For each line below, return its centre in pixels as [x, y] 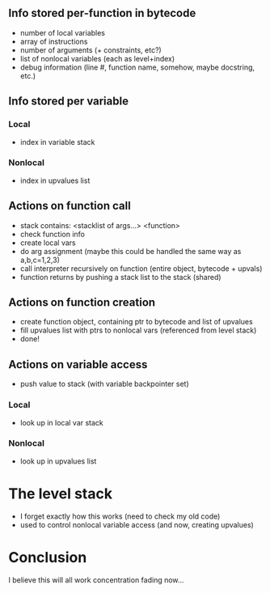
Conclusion [48, 557]
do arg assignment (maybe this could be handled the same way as [131, 251]
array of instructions [54, 41]
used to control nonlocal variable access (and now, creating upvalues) [137, 524]
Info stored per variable [69, 102]
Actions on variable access [78, 364]
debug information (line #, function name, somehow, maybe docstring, [137, 67]
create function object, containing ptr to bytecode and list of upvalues [136, 322]
